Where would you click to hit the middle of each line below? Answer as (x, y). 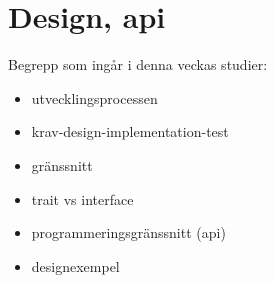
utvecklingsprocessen (94, 97)
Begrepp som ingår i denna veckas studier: (138, 64)
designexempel (75, 265)
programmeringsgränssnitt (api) (128, 232)
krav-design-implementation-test (130, 131)
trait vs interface (82, 198)
